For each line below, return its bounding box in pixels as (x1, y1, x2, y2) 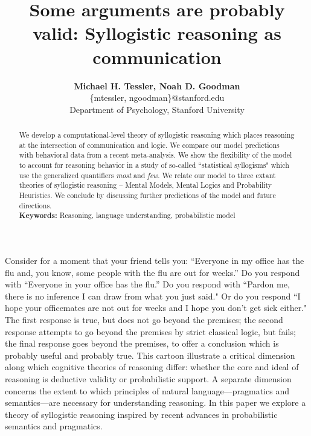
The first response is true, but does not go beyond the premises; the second (5, 313, 283, 325)
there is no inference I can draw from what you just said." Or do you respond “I (5, 289, 301, 302)
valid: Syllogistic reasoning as (33, 21, 281, 45)
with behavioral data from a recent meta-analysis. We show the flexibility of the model (19, 150, 292, 160)
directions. (19, 200, 52, 210)
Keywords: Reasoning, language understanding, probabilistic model (19, 210, 236, 221)
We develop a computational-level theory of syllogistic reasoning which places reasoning (19, 130, 295, 140)
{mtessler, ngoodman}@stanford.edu (89, 91, 225, 104)
